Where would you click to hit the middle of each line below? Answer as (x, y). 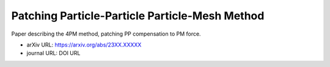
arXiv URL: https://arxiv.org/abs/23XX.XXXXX (84, 45)
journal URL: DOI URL (53, 53)
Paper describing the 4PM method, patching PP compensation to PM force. (106, 34)
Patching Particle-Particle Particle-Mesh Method (138, 16)
